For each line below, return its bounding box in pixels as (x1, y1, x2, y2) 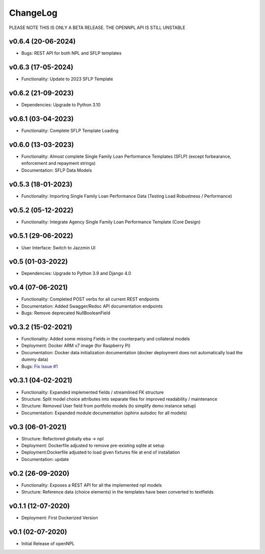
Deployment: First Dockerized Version (21, 515, 98, 521)
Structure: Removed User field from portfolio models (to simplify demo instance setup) (21, 403, 196, 409)
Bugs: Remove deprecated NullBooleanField (21, 310, 110, 316)
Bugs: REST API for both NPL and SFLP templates (21, 50, 122, 56)
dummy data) (21, 357, 49, 363)
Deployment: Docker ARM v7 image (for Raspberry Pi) (21, 342, 131, 349)
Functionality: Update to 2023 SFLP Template (21, 76, 113, 82)
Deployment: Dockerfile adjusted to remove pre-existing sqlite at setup (21, 443, 164, 449)
